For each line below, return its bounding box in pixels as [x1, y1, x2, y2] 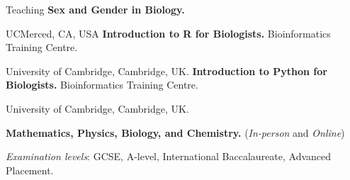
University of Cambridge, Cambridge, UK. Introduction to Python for [6, 63, 327, 78]
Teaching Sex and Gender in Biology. [6, 2, 185, 16]
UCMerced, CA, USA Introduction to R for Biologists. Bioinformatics [6, 26, 331, 40]
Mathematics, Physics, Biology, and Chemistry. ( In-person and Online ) [6, 125, 345, 140]
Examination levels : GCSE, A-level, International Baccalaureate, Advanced [6, 149, 332, 164]
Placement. [6, 162, 54, 177]
